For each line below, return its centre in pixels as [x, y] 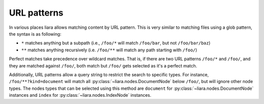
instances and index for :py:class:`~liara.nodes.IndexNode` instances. [80, 95]
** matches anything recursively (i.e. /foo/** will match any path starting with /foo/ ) [109, 50]
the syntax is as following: [35, 34]
